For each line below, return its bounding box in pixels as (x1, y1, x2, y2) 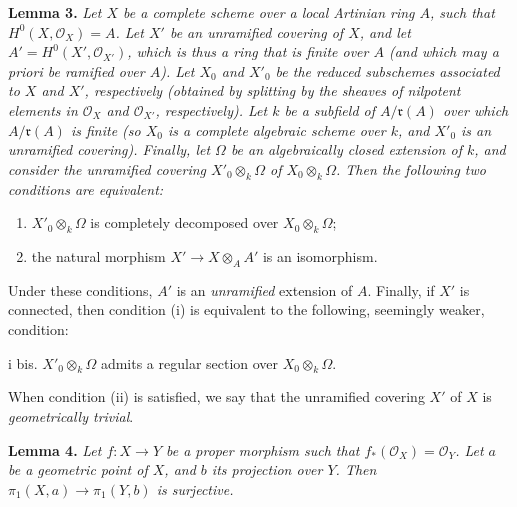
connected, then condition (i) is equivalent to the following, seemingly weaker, (8, 299, 485, 320)
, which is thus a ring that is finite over (127, 41, 369, 62)
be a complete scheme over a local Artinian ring (123, 2, 415, 22)
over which (442, 99, 509, 120)
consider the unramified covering (8, 158, 207, 179)
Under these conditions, (8, 279, 153, 300)
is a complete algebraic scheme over (168, 119, 386, 140)
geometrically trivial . (8, 405, 134, 426)
